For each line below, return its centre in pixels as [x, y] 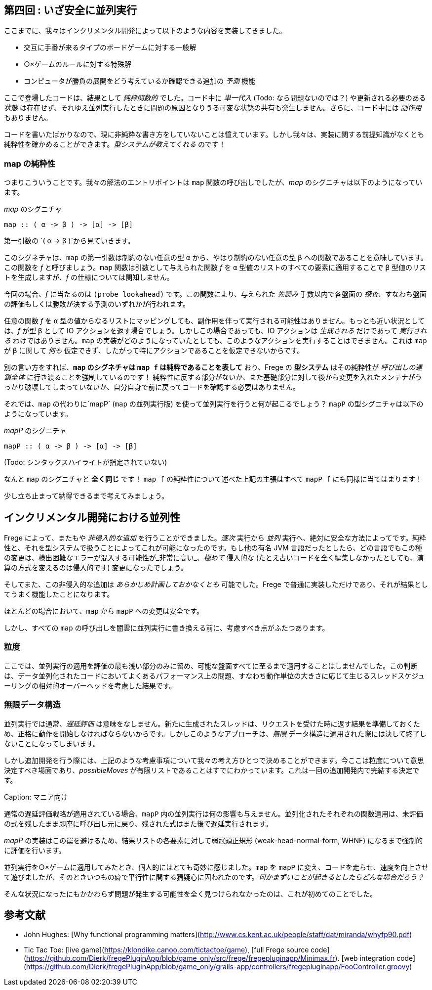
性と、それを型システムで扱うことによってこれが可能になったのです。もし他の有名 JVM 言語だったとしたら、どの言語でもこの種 [213, 548]
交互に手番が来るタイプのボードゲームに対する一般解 [110, 47]
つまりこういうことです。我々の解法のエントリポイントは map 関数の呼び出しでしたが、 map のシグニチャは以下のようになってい [213, 182]
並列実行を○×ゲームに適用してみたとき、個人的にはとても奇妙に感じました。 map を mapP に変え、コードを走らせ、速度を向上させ [216, 867]
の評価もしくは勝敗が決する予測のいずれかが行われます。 [97, 304]
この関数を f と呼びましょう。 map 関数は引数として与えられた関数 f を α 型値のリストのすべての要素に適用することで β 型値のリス [215, 268]
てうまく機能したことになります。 [59, 594]
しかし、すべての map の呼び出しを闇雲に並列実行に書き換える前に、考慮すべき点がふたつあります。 [167, 628]
